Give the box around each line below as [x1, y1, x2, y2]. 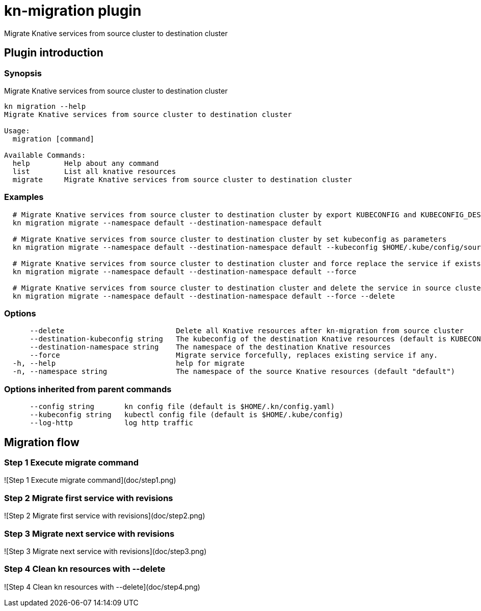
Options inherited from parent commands [4, 384, 172, 394]
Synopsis [4, 68, 42, 78]
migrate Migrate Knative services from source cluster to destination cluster [12, 175, 352, 184]
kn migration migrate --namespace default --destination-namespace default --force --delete [12, 292, 395, 300]
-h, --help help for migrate [12, 359, 245, 368]
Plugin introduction [4, 46, 103, 60]
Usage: [4, 126, 30, 135]
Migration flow [4, 435, 79, 449]
